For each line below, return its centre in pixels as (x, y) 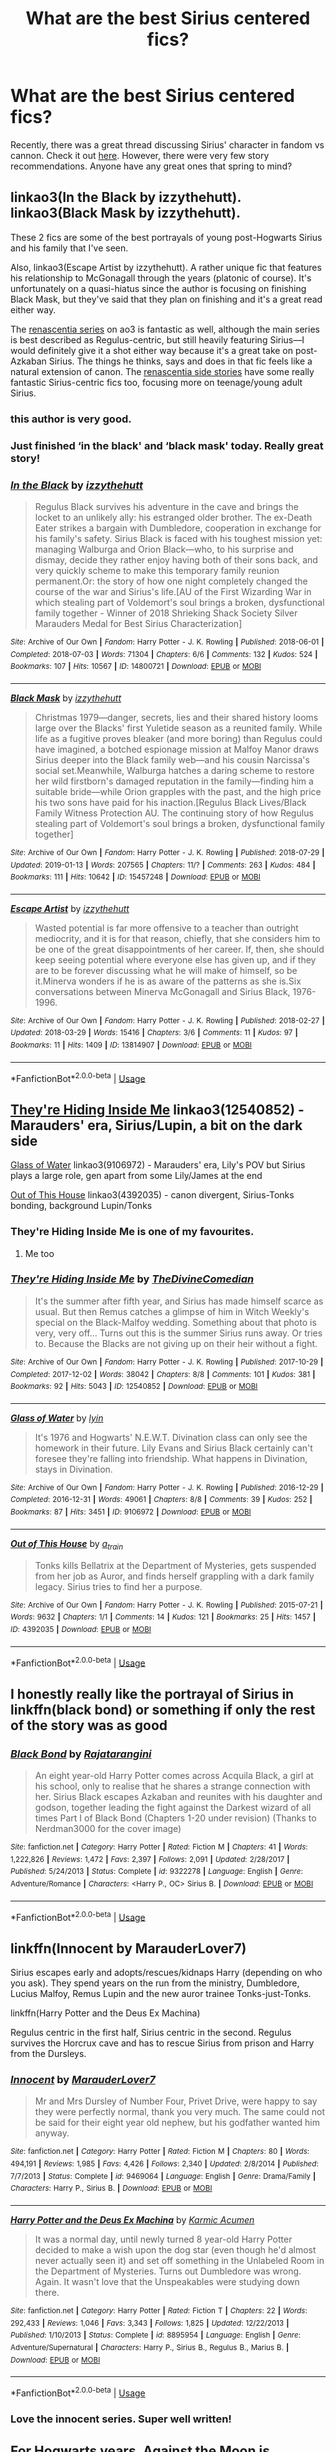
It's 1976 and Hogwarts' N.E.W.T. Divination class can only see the (171, 1437)
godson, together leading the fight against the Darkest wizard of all (173, 1807)
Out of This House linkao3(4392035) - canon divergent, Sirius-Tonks (152, 1195)
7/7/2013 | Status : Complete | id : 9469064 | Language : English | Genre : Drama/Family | (163, 2176)
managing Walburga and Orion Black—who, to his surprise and (164, 549)
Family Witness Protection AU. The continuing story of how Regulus (174, 813)
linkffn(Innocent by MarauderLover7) (128, 1948)
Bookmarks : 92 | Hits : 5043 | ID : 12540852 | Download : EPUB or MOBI (134, 1387)
